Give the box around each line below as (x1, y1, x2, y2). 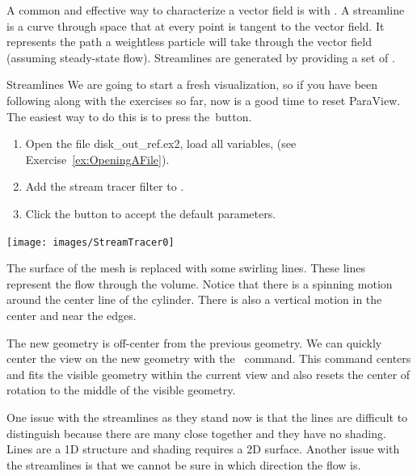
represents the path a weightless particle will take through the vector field (6, 33, 372, 50)
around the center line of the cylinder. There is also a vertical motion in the (6, 291, 382, 308)
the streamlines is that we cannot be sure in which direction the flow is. (6, 456, 361, 473)
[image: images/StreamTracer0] (6, 236, 175, 248)
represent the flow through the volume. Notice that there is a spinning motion (6, 275, 393, 292)
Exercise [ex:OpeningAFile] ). (25, 150, 170, 167)
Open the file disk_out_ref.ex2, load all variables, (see (25, 135, 297, 152)
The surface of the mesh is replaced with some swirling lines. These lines (6, 259, 365, 276)
